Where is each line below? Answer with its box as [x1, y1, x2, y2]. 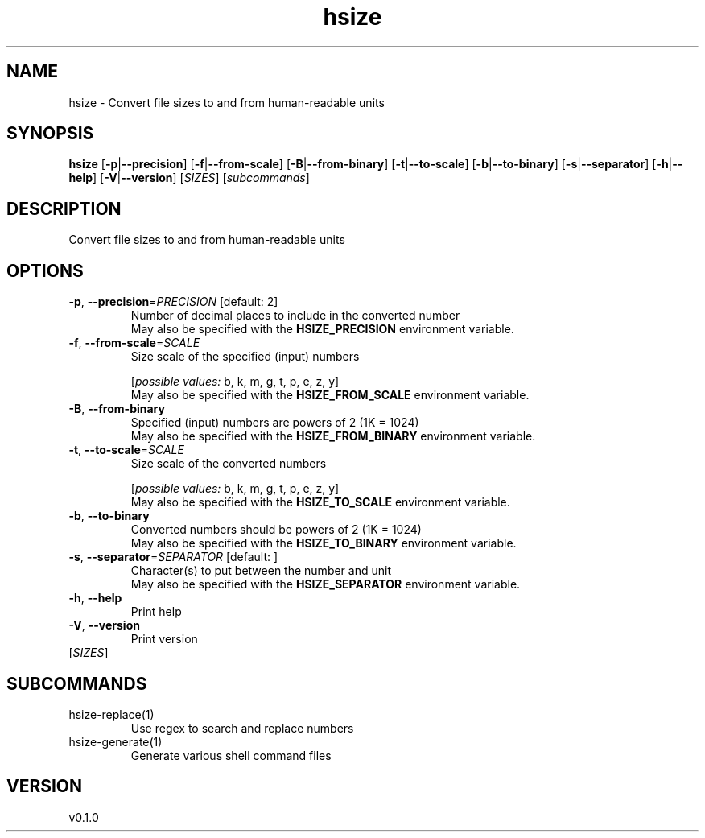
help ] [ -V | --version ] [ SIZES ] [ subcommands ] [68, 171, 310, 185]
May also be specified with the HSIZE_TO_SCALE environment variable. [130, 495, 510, 510]
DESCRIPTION [6, 198, 122, 219]
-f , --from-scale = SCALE [68, 336, 200, 350]
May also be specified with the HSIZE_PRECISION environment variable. [130, 322, 514, 336]
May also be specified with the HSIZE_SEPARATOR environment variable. [130, 577, 521, 592]
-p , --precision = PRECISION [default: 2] [68, 295, 278, 309]
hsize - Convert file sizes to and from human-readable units [68, 95, 385, 109]
